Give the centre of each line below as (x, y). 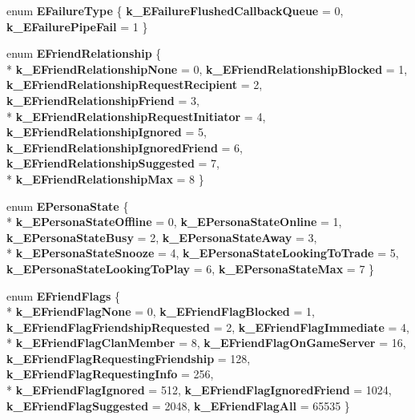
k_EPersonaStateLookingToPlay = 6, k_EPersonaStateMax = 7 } (191, 268)
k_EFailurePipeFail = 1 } (77, 26)
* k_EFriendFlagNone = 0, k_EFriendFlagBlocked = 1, (161, 311)
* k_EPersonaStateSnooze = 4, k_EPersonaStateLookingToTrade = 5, (203, 253)
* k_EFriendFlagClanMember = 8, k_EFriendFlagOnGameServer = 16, (206, 343)
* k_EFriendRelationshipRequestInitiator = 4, (136, 116)
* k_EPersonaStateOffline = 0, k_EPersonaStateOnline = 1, (174, 222)
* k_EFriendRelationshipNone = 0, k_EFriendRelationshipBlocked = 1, (207, 69)
